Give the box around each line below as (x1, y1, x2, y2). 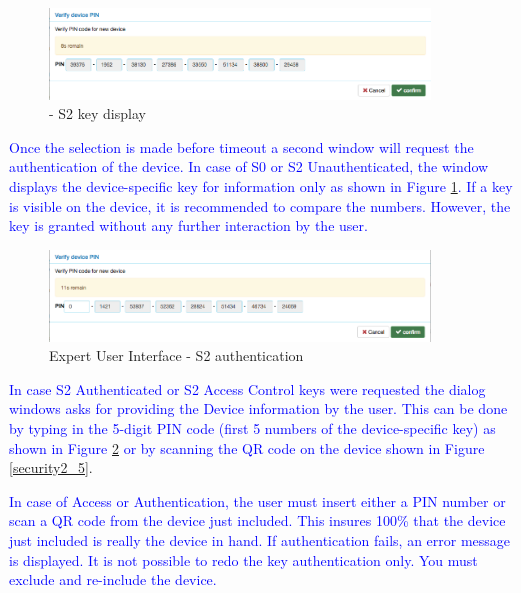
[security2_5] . (9, 457, 93, 478)
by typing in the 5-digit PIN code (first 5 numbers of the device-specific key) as (9, 417, 496, 438)
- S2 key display (49, 103, 146, 124)
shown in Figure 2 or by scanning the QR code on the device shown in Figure (9, 437, 485, 458)
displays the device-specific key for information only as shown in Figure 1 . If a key (9, 176, 513, 196)
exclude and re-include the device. (9, 569, 217, 590)
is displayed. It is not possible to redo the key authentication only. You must (9, 549, 478, 570)
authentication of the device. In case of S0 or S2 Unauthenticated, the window (9, 156, 489, 177)
